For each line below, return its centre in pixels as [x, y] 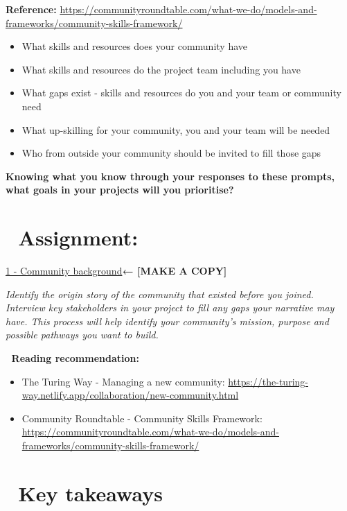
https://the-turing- [268, 381]
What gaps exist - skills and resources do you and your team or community [181, 93]
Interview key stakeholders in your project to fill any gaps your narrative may [170, 308]
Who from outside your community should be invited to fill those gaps [171, 153]
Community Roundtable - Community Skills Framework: [142, 418]
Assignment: [78, 237]
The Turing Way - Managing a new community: [123, 381]
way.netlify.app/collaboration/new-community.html [130, 395]
